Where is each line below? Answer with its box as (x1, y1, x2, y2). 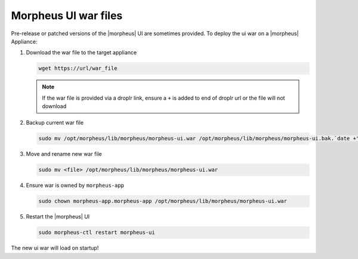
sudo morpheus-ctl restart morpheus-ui (38, 229, 155, 236)
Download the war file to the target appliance (26, 49, 137, 56)
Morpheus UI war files (11, 9, 123, 22)
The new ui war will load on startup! (11, 245, 99, 252)
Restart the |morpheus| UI (26, 213, 90, 220)
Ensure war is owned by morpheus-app (26, 182, 125, 189)
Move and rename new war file (26, 150, 103, 158)
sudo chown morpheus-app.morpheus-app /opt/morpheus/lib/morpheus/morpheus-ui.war (38, 198, 288, 205)
